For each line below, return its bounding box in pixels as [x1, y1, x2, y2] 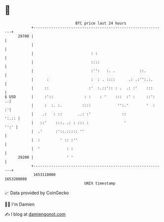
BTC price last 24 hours [75, 21, 126, 26]
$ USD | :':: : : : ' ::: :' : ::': [4, 94, 155, 99]
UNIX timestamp [84, 180, 116, 186]
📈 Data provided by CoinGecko [4, 190, 69, 196]
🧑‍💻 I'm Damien [4, 201, 35, 207]
